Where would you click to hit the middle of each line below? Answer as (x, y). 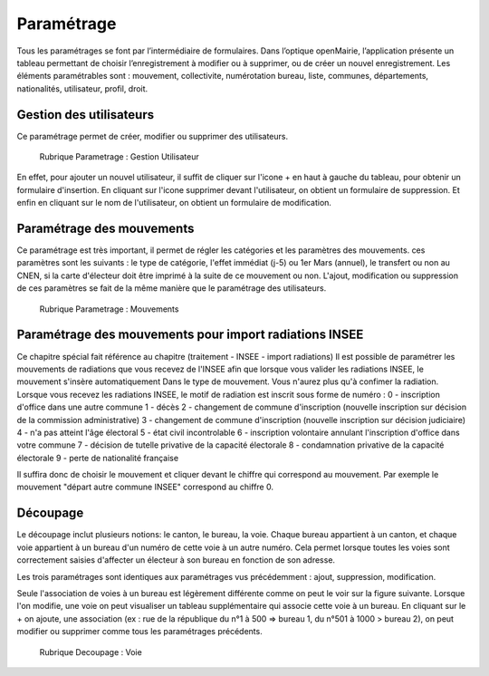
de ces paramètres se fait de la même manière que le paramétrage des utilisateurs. (172, 288)
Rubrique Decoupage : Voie (91, 652)
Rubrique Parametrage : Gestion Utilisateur (119, 157)
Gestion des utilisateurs (85, 115)
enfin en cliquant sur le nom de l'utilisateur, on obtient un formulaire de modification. (174, 203)
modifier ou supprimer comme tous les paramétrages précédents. (139, 632)
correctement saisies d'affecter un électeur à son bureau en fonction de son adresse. (176, 560)
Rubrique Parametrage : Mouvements (109, 309)
